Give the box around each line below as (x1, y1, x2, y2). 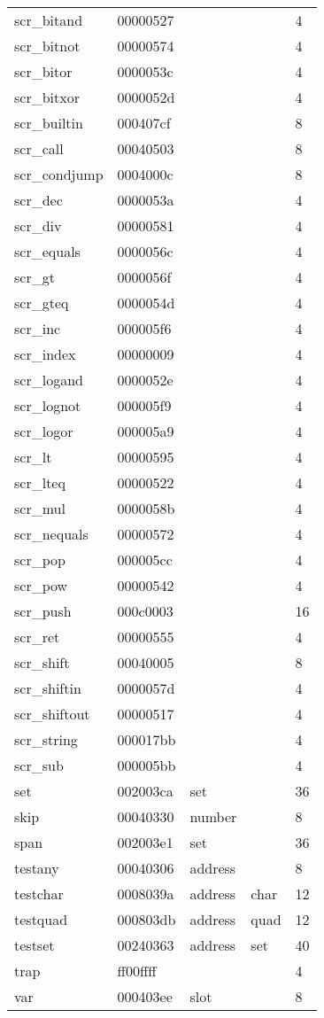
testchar (14, 883, 64, 904)
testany (14, 858, 59, 878)
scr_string (14, 729, 78, 750)
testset (14, 935, 55, 955)
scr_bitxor (14, 87, 80, 107)
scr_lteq (14, 472, 66, 493)
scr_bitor (14, 61, 73, 82)
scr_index (14, 344, 76, 364)
